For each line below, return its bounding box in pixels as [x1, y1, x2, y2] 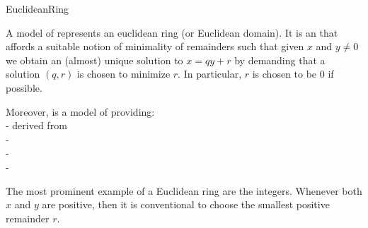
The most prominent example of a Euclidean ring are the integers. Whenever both [6, 183, 362, 198]
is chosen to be [252, 66, 317, 81]
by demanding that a [234, 52, 326, 67]
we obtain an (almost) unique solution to [6, 52, 183, 67]
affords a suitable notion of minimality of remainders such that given [6, 39, 304, 54]
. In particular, [178, 66, 242, 81]
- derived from [6, 118, 67, 133]
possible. [6, 80, 42, 95]
